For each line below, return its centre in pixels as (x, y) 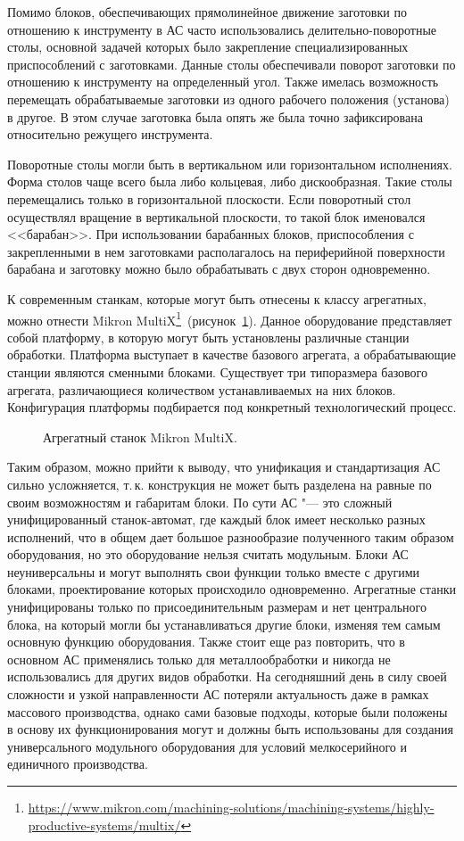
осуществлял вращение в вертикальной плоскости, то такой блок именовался (216, 216)
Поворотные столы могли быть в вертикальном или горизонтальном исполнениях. (230, 164)
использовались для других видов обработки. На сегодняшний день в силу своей (227, 676)
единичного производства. (78, 764)
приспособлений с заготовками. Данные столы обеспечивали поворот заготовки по (232, 64)
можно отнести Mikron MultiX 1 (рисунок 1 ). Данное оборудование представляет (230, 318)
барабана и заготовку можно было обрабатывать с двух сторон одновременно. (219, 269)
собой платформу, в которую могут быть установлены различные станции (208, 337)
